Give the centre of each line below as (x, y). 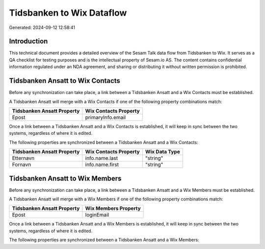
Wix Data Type (162, 152)
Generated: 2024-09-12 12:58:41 (42, 27)
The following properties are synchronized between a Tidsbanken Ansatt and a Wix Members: (104, 240)
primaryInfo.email (106, 117)
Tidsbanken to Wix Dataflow (68, 13)
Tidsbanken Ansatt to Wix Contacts (65, 81)
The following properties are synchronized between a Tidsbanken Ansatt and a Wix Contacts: (104, 142)
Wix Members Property (113, 208)
